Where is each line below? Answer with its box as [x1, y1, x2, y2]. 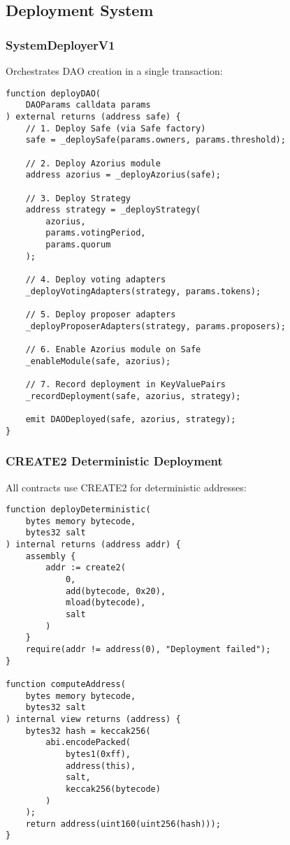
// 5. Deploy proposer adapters [25, 310, 176, 320]
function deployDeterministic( [6, 505, 151, 515]
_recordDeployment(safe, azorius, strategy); [25, 391, 241, 401]
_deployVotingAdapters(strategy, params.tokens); [25, 286, 261, 296]
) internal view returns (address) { [6, 714, 181, 724]
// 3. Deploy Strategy [25, 193, 131, 203]
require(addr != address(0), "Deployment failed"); [25, 644, 271, 654]
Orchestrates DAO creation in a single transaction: [6, 64, 223, 78]
